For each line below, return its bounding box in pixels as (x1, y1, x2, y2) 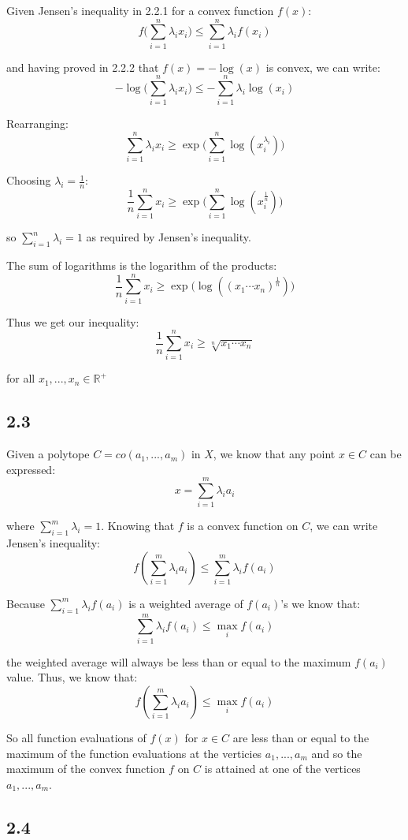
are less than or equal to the (232, 729, 369, 745)
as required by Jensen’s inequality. (86, 229, 251, 245)
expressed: (6, 461, 56, 477)
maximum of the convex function (6, 760, 165, 777)
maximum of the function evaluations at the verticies (6, 745, 262, 761)
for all (6, 370, 35, 386)
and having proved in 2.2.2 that (6, 58, 159, 75)
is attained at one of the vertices (204, 760, 361, 777)
